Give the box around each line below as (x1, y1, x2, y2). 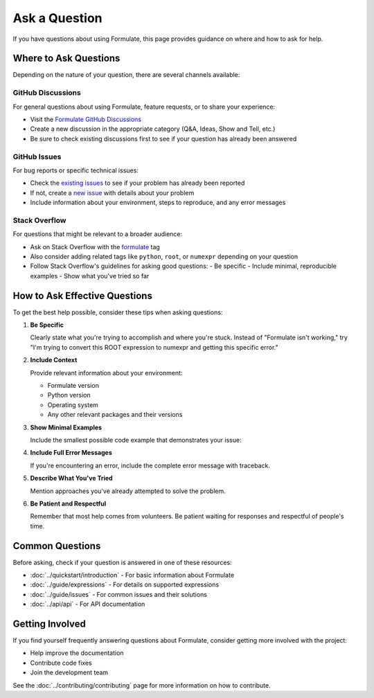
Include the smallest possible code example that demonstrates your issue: (30, 436, 242, 444)
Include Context (30, 356, 78, 364)
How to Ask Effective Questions (12, 289, 152, 301)
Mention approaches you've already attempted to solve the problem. (30, 487, 226, 495)
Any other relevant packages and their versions (47, 411, 183, 419)
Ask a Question (12, 10, 103, 26)
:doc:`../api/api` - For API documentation (30, 600, 145, 609)
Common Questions (12, 540, 101, 552)
